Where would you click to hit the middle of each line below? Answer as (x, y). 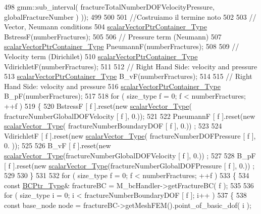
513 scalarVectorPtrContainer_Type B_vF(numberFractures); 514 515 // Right (128, 76)
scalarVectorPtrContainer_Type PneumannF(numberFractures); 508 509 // (122, 46)
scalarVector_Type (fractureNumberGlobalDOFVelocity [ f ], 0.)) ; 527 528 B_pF (130, 155)
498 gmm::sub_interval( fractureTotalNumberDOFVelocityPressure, (109, 7)
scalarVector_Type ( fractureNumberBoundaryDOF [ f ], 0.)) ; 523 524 (113, 126)
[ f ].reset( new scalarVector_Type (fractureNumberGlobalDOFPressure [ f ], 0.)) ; (129, 165)
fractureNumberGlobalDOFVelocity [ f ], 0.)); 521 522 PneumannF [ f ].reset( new (130, 116)
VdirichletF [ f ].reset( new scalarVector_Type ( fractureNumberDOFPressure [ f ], (130, 135)
